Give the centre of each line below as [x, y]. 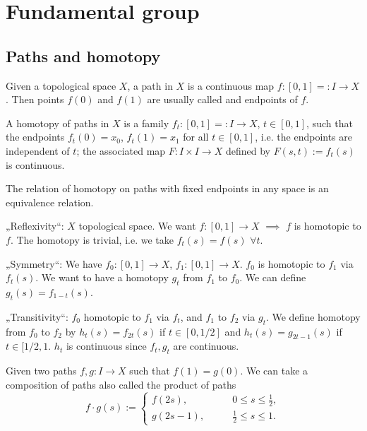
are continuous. [206, 346]
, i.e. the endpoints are [303, 137]
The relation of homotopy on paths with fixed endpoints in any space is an [167, 188]
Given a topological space [61, 85]
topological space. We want [137, 226]
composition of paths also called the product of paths [121, 384]
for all [196, 137]
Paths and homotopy [83, 55]
